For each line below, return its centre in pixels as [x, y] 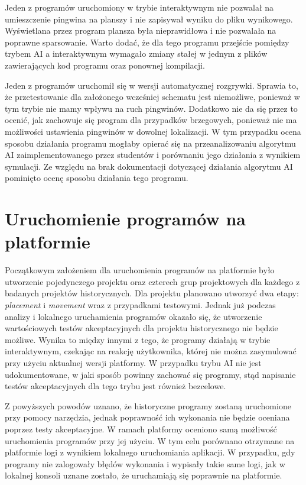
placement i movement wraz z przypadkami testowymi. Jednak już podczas [140, 305]
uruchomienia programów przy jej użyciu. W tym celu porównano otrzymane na [150, 440]
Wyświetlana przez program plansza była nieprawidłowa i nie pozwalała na [141, 30]
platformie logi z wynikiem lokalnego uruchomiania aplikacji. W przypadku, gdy [150, 452]
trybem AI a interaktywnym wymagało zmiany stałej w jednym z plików [136, 54]
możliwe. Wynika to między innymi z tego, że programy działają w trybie [138, 339]
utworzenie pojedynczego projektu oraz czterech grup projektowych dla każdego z [152, 281]
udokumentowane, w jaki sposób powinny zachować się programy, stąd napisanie [150, 374]
